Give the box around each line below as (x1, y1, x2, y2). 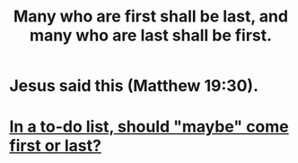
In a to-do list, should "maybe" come (9, 116, 289, 137)
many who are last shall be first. (30, 25, 272, 46)
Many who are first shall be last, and (13, 6, 289, 27)
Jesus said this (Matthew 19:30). (9, 76, 259, 96)
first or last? (9, 136, 101, 156)
